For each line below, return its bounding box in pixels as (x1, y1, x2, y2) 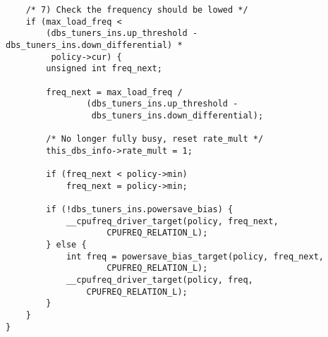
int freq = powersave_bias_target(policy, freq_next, (66, 251, 324, 262)
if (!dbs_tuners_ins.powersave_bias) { (46, 204, 233, 215)
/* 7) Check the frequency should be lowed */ (25, 5, 248, 15)
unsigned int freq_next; (46, 63, 162, 74)
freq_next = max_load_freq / (46, 87, 183, 97)
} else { (46, 240, 87, 250)
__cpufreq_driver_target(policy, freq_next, (66, 216, 279, 226)
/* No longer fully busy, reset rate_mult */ (46, 134, 264, 145)
